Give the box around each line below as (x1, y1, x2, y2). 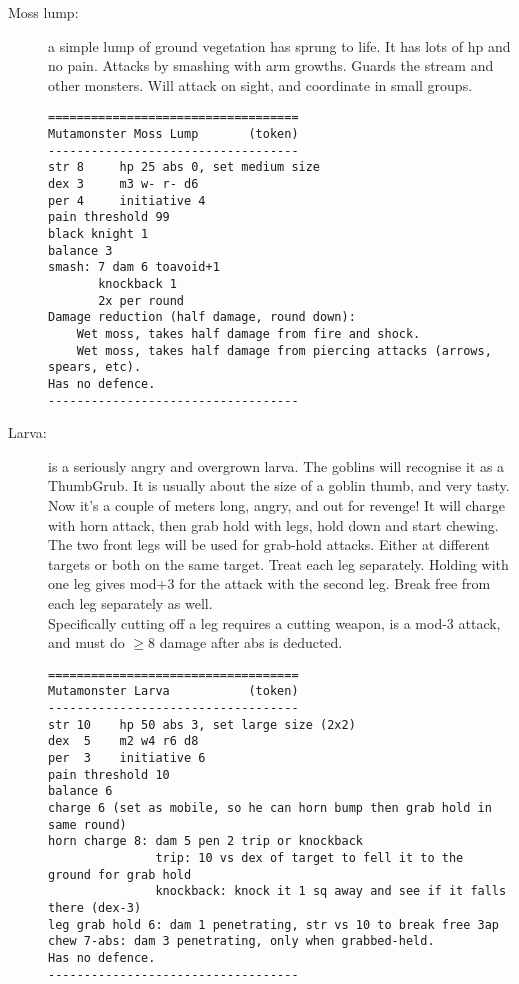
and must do (48, 632, 125, 653)
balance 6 (48, 784, 113, 799)
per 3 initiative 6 (48, 751, 206, 765)
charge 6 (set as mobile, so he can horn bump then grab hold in (48, 800, 492, 815)
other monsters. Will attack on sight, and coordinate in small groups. (48, 74, 473, 95)
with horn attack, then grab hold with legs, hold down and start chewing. (48, 514, 499, 535)
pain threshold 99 (48, 210, 170, 225)
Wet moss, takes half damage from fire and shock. (76, 326, 421, 341)
